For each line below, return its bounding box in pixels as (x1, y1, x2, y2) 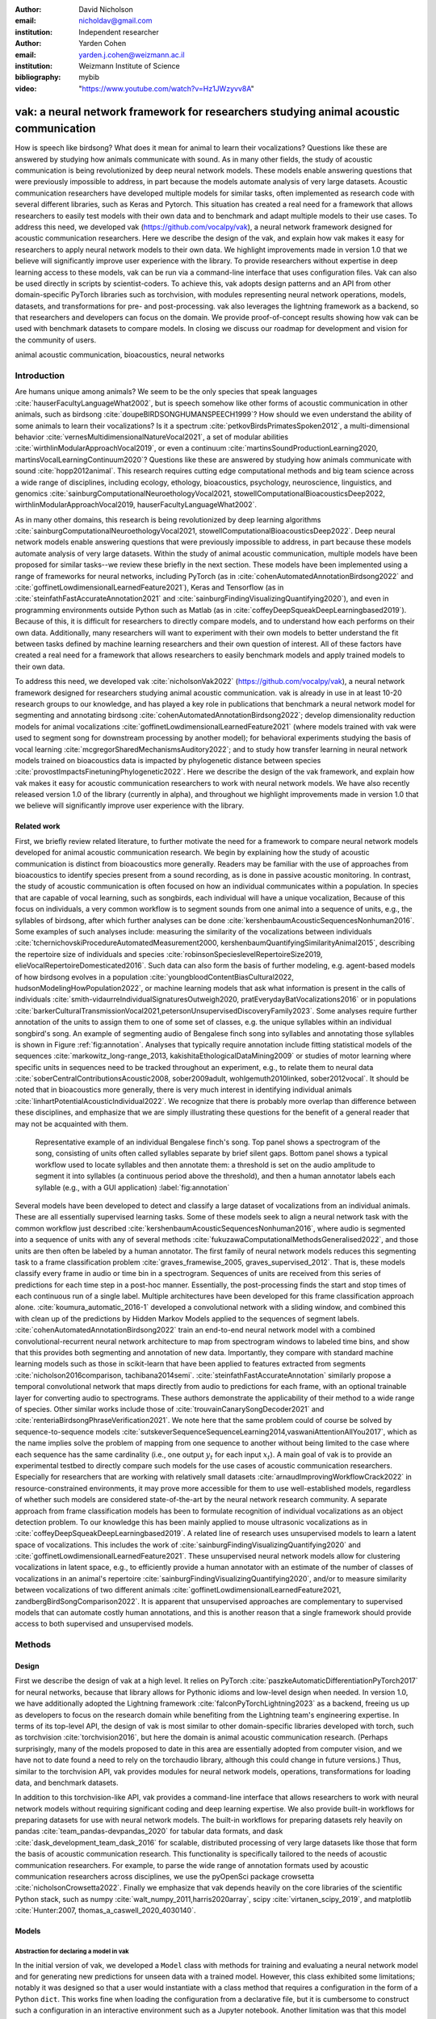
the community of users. (15, 335, 97, 345)
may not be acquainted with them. (15, 1119, 128, 1128)
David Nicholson (78, 5, 133, 14)
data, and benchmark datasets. (15, 1778, 119, 1787)
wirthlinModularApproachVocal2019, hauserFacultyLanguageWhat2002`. (15, 500, 258, 510)
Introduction (15, 370, 65, 381)
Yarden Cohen (78, 39, 127, 48)
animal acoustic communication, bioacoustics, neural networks (15, 350, 225, 359)
